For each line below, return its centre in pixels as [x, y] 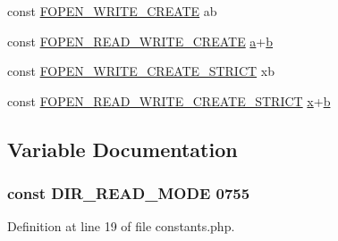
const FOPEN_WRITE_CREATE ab [112, 11]
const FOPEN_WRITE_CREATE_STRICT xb [141, 71]
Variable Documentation [123, 149]
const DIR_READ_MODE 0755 [129, 193]
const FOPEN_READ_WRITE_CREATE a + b [140, 41]
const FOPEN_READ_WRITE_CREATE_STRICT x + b [169, 100]
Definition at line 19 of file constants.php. [121, 226]
